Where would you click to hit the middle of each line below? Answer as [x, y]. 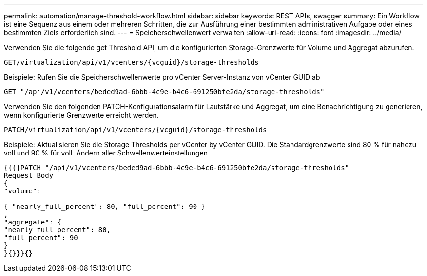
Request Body [29, 175]
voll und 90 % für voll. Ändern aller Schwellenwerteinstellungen [106, 153]
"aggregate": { [33, 222]
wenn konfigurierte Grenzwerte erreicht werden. [81, 115]
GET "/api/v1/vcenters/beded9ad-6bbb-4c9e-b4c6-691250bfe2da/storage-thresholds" [164, 92]
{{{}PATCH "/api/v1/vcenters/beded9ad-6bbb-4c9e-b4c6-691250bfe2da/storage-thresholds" [177, 168]
